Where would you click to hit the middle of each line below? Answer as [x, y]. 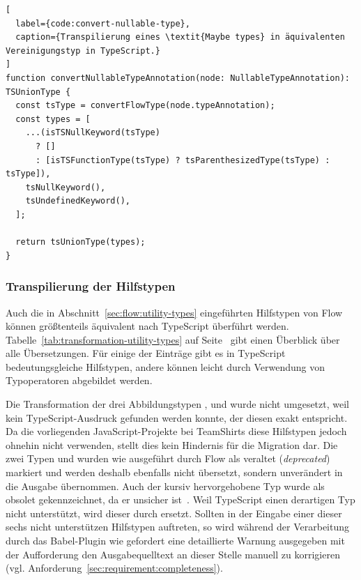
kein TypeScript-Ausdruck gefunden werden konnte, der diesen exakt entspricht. [177, 417]
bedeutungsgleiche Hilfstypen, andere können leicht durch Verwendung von [166, 366]
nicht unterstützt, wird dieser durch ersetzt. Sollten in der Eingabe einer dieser [174, 513]
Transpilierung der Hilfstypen [91, 286]
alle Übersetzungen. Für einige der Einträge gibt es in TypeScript [146, 353]
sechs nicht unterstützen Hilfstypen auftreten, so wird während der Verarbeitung [178, 527]
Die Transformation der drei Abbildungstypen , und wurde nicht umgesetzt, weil [177, 404]
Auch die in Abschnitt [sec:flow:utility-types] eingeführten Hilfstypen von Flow [174, 312]
